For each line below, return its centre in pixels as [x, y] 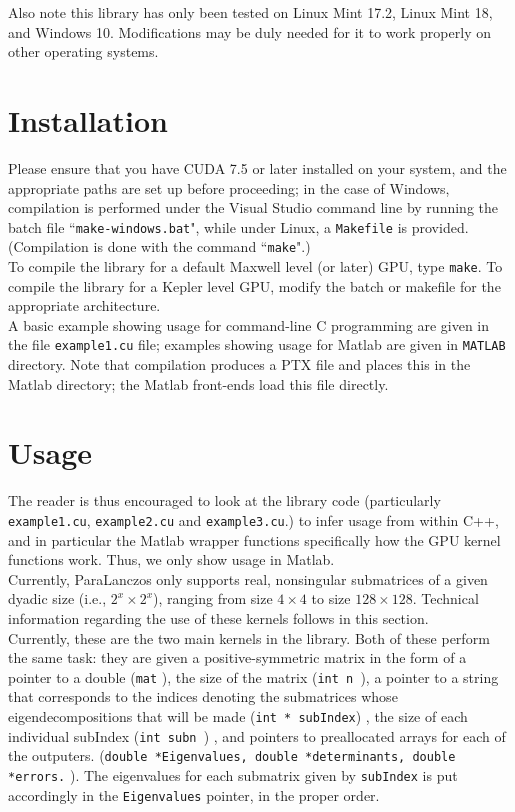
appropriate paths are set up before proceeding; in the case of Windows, [229, 187]
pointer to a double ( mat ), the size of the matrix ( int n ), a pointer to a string [253, 676]
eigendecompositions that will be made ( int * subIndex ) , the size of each [238, 716]
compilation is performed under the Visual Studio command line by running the [253, 207]
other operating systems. [83, 51]
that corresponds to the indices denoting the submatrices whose [203, 696]
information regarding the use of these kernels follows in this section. [218, 618]
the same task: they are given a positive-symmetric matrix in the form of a [237, 657]
